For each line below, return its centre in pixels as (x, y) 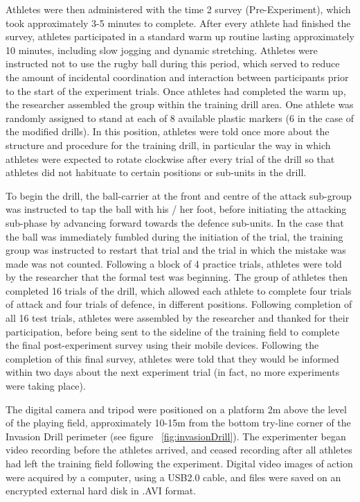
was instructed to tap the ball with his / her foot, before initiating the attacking (176, 209)
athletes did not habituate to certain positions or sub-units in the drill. (156, 172)
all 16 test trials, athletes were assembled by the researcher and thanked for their (178, 318)
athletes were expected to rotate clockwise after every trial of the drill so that (170, 158)
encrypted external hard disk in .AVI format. (101, 491)
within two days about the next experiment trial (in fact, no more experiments (173, 372)
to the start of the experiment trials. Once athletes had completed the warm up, (176, 90)
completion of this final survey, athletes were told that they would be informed (172, 358)
